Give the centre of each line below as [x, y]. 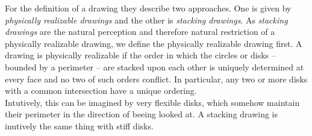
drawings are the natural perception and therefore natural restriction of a [140, 32]
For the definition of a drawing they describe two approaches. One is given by [148, 8]
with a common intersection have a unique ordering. [101, 91]
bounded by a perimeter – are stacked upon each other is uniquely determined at [154, 66]
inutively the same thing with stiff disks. [79, 125]
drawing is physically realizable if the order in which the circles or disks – [140, 55]
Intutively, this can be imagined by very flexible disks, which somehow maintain [152, 102]
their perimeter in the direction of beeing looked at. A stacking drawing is [142, 114]
